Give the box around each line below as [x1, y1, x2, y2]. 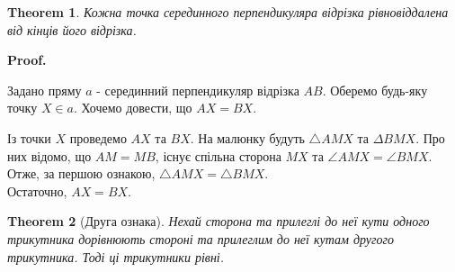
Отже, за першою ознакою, [7, 164, 156, 183]
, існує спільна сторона [155, 146, 281, 165]
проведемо [69, 128, 127, 147]
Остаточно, [7, 181, 67, 200]
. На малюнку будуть [190, 128, 305, 147]
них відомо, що [7, 146, 92, 165]
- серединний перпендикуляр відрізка [96, 80, 299, 99]
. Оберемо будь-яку [322, 80, 428, 99]
